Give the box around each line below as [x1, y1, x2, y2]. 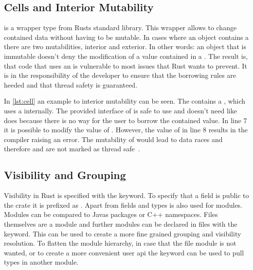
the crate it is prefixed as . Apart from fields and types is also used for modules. [4, 199, 243, 210]
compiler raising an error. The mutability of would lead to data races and [4, 134, 223, 144]
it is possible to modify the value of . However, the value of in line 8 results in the [4, 125, 248, 135]
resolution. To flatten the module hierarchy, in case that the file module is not [4, 238, 236, 248]
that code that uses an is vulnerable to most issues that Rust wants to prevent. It [4, 60, 247, 71]
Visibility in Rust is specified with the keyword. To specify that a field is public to [4, 190, 249, 200]
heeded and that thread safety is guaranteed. [4, 79, 138, 90]
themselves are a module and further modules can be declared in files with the [4, 218, 237, 229]
